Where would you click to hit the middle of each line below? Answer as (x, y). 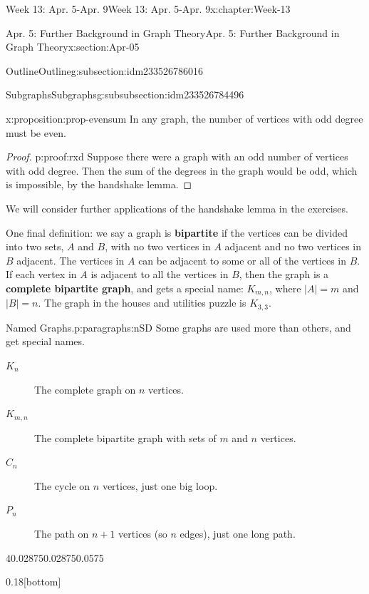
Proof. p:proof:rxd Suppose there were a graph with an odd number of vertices (177, 157)
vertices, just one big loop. (160, 485)
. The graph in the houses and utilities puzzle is (142, 303)
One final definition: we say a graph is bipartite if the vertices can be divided (177, 232)
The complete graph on (85, 389)
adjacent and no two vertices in (293, 246)
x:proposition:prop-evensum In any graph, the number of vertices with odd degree (184, 118)
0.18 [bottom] (33, 582)
